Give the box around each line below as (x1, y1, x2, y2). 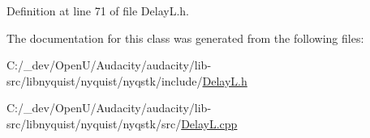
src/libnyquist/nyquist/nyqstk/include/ (6, 72, 203, 89)
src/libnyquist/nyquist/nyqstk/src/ (6, 115, 182, 132)
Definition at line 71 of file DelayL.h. (6, 2, 189, 19)
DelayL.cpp (181, 115, 238, 132)
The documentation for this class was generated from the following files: (6, 29, 364, 46)
